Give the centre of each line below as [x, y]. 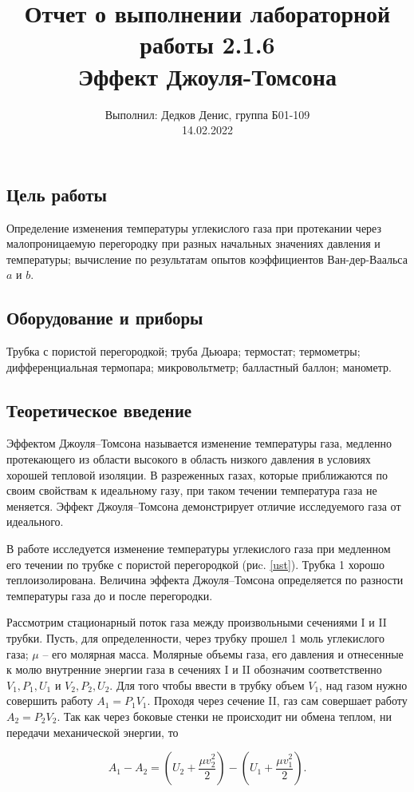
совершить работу [50, 700]
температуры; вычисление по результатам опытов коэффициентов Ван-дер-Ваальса [207, 259]
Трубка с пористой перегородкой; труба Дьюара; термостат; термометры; [183, 351]
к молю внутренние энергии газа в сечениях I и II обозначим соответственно [194, 669]
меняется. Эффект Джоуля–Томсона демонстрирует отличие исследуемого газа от [204, 505]
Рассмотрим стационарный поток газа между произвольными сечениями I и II [197, 622]
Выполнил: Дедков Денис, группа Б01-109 [207, 114]
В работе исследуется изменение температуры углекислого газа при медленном [199, 549]
